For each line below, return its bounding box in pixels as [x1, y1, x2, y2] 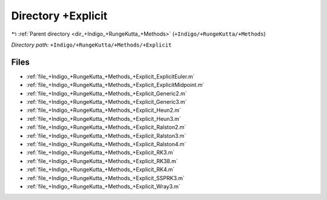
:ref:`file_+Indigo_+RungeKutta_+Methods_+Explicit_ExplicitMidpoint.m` [26, 82, 205, 89]
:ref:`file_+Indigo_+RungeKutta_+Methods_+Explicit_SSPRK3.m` [26, 174, 185, 181]
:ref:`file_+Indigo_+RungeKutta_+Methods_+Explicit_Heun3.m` [26, 115, 181, 122]
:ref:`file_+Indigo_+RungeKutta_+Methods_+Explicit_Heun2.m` [26, 106, 181, 114]
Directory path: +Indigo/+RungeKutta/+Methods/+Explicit [11, 41, 172, 48]
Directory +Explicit [11, 9, 108, 22]
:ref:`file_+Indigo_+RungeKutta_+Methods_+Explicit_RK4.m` [26, 166, 175, 173]
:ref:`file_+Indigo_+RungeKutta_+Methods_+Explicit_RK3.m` [26, 149, 175, 156]
